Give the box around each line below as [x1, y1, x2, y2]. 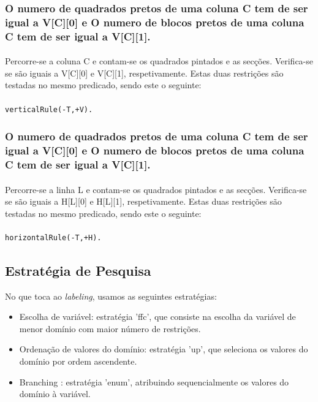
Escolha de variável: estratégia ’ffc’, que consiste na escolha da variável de [19, 310, 296, 323]
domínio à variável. [19, 387, 91, 400]
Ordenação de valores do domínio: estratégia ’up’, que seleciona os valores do [19, 343, 308, 355]
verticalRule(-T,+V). [5, 105, 93, 114]
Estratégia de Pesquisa [5, 260, 151, 279]
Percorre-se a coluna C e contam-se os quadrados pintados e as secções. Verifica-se [5, 55, 314, 67]
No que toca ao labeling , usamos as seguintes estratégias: [5, 289, 217, 302]
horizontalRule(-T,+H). [5, 233, 102, 242]
